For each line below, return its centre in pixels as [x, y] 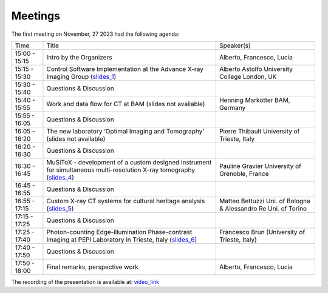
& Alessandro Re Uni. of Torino [263, 208]
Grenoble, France [244, 173]
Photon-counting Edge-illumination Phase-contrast [119, 232]
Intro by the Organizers [79, 57]
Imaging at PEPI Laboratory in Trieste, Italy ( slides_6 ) [122, 240]
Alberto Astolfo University [256, 69]
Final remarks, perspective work [93, 267]
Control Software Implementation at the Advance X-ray [125, 69]
